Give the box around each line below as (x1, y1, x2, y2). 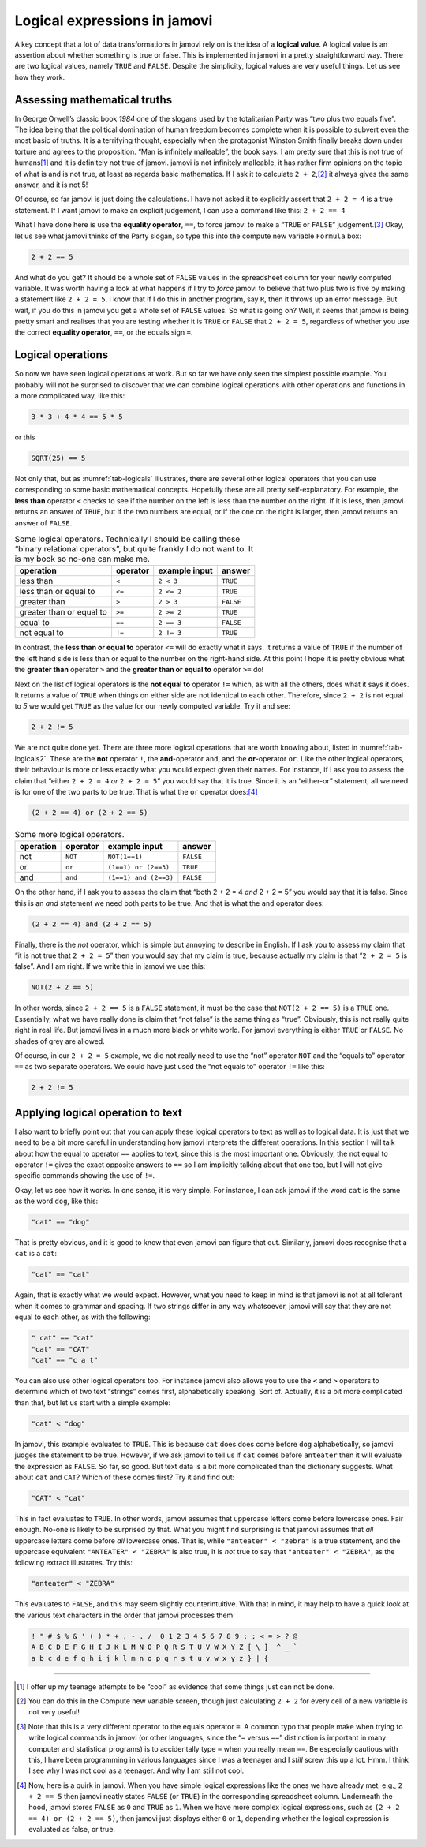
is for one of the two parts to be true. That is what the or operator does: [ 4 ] (14, 787, 258, 796)
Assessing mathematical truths (14, 93, 173, 107)
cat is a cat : (14, 1249, 58, 1258)
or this (14, 432, 35, 442)
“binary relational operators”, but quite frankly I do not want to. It (14, 544, 254, 555)
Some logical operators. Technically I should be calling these (14, 533, 241, 544)
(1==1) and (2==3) (107, 873, 174, 881)
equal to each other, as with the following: (14, 1312, 151, 1322)
